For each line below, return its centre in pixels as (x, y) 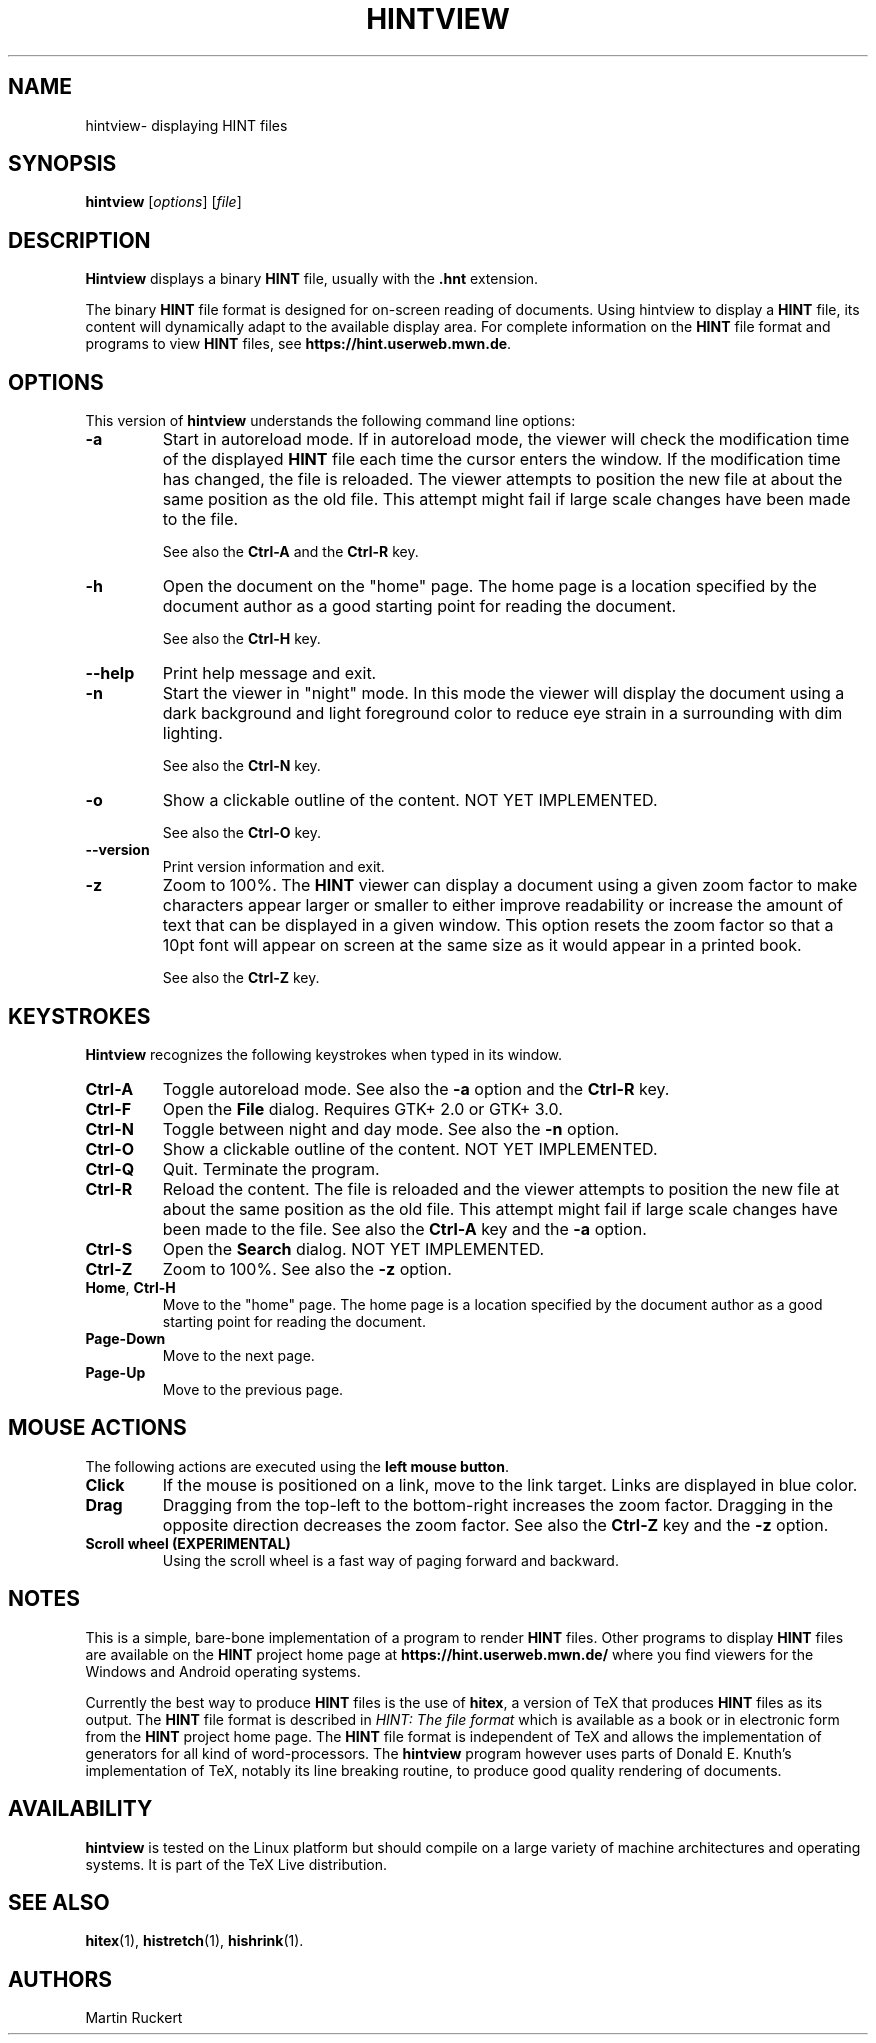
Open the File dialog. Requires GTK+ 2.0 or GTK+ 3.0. (362, 1108)
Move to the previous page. (253, 1389)
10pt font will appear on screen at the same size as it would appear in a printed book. (482, 945)
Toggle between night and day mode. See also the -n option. (391, 1128)
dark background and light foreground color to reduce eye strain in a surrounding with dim (502, 713)
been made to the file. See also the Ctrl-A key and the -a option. (404, 1228)
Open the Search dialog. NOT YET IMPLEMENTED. (353, 1248)
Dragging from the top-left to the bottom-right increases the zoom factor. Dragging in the (497, 1504)
